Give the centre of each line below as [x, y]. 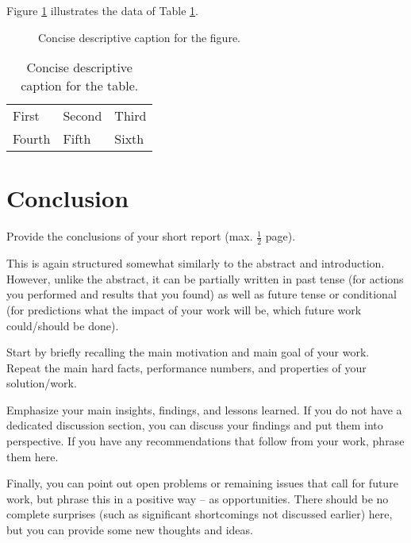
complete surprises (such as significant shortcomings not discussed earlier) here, [200, 514]
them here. [33, 456]
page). [280, 236]
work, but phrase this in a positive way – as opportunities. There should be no [198, 498]
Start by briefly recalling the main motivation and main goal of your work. [188, 352]
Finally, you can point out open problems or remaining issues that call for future [202, 483]
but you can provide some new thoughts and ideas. [130, 530]
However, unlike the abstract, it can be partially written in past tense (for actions [205, 278]
